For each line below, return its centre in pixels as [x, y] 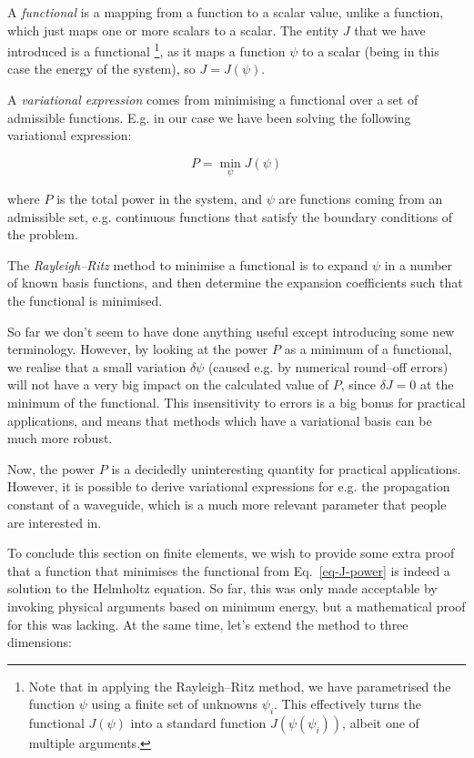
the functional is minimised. [85, 300]
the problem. [43, 234]
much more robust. [60, 438]
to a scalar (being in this [371, 51]
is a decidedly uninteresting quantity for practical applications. [286, 468]
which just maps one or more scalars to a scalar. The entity [173, 30]
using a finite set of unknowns [175, 704]
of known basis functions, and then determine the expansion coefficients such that [235, 283]
